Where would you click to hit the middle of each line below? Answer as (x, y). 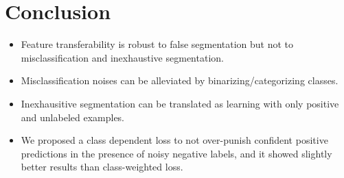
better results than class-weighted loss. (102, 167)
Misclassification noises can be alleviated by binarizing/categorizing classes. (180, 80)
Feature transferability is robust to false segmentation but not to (157, 44)
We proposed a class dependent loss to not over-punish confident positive (174, 140)
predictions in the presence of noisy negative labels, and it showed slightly (176, 153)
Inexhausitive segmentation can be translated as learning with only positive (180, 103)
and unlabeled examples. (73, 117)
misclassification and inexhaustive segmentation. (122, 57)
